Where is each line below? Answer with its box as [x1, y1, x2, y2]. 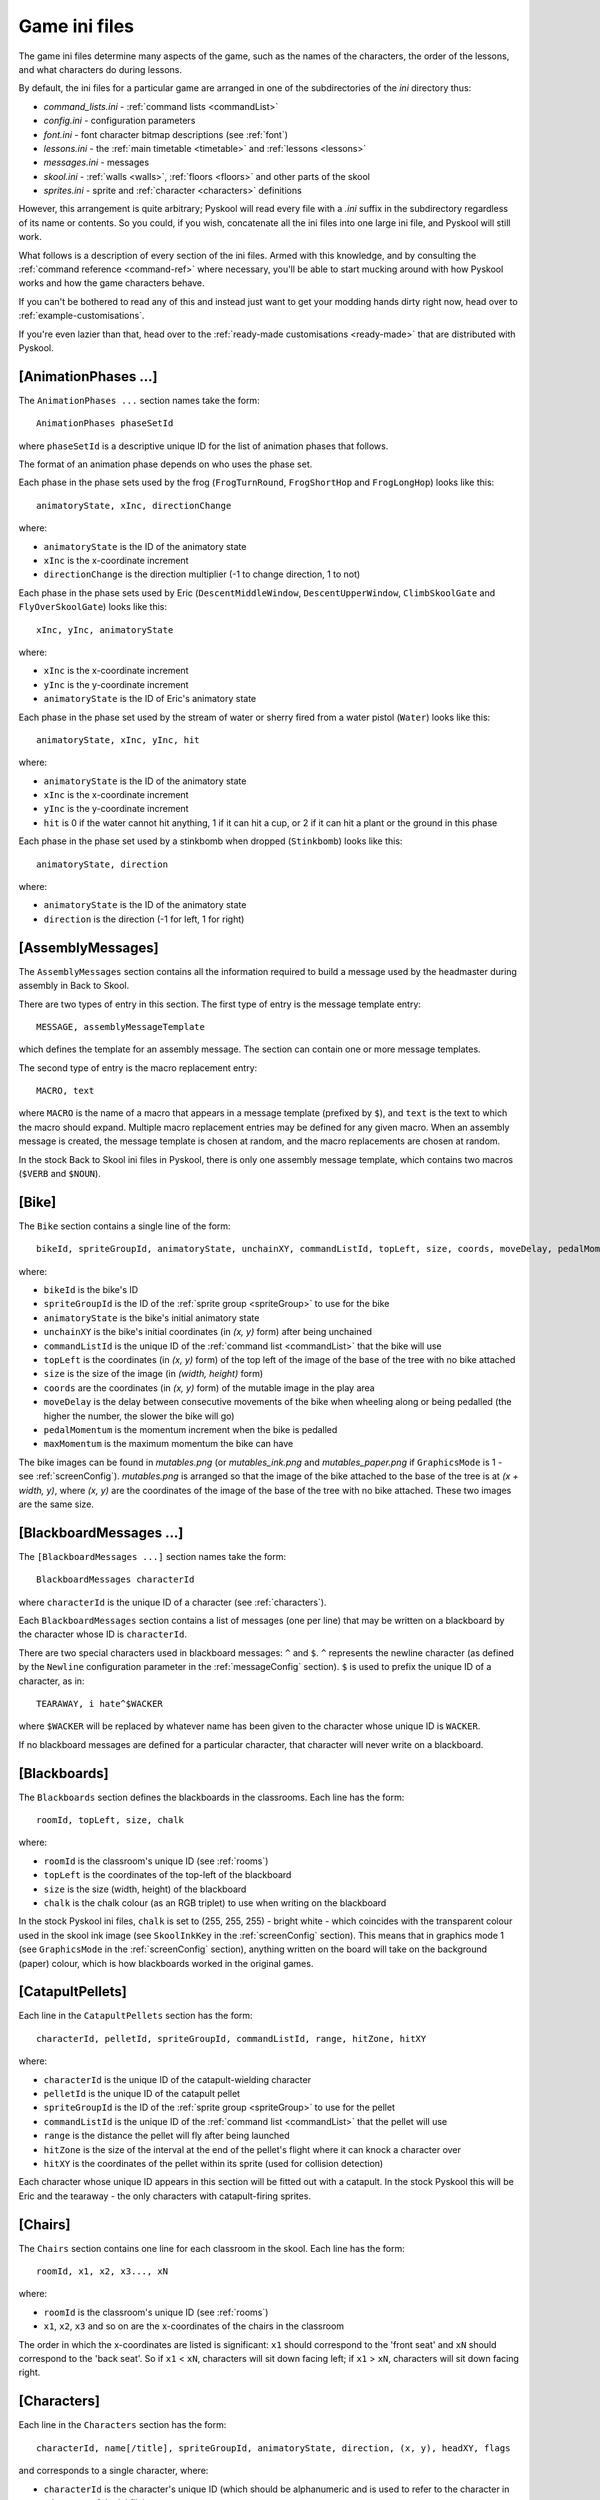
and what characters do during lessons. [18, 63, 182, 75]
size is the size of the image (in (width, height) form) [43, 1368, 264, 1380]
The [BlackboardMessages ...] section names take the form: [18, 1550, 287, 1562]
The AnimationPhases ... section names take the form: [18, 394, 260, 406]
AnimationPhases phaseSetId [36, 418, 174, 429]
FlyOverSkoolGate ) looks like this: [18, 601, 168, 613]
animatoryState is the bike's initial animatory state [43, 1311, 260, 1324]
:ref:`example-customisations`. [18, 310, 145, 322]
